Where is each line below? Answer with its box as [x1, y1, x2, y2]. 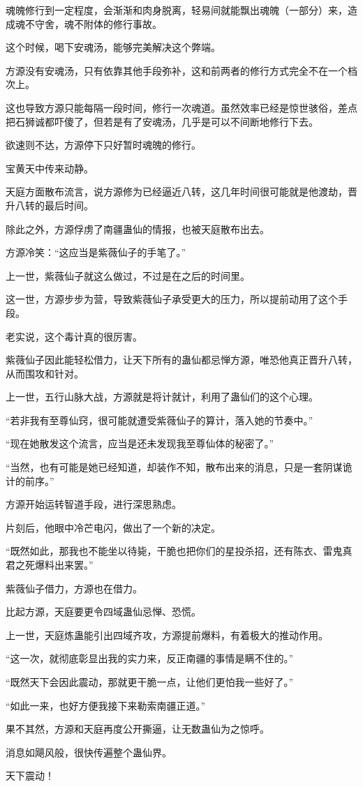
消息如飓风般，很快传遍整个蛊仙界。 [6, 744, 172, 759]
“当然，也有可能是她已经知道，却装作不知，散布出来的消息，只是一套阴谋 [6, 460, 343, 474]
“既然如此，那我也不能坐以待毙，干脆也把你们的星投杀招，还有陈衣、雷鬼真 [6, 544, 353, 558]
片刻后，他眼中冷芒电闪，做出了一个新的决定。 [6, 520, 221, 534]
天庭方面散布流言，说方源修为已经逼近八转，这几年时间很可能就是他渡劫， [6, 184, 348, 199]
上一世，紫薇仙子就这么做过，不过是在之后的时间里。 [6, 268, 250, 283]
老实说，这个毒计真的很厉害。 [6, 329, 142, 343]
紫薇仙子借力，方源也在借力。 [6, 580, 142, 595]
